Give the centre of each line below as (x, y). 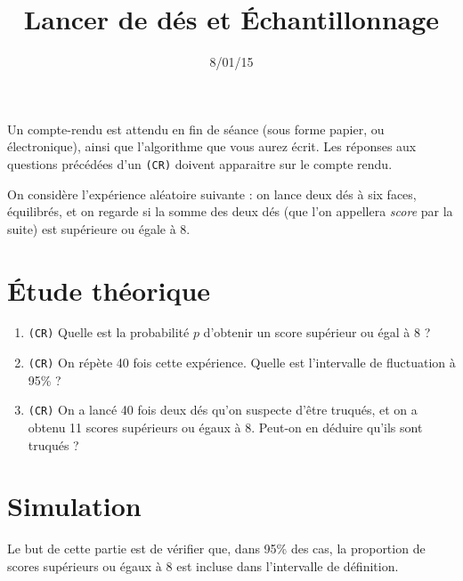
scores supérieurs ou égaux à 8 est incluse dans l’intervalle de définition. (203, 565)
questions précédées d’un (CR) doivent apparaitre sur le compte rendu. (200, 163)
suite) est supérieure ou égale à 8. (99, 228)
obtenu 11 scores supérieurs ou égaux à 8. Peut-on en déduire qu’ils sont (225, 428)
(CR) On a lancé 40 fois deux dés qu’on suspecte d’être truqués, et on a (223, 410)
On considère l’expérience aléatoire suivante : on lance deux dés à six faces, (212, 194)
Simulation (74, 506)
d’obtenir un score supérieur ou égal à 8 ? (317, 332)
